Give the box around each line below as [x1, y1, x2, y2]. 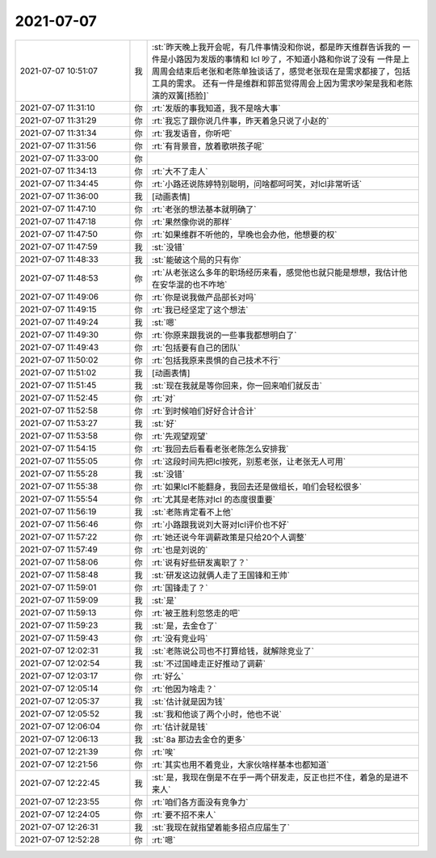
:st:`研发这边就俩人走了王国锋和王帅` [151, 569, 291, 581]
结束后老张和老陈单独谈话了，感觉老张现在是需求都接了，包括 [175, 66, 411, 77]
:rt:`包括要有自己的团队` [151, 342, 241, 353]
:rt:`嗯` [151, 834, 177, 845]
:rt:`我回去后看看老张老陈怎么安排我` [151, 443, 290, 454]
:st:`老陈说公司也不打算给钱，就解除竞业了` [151, 645, 315, 657]
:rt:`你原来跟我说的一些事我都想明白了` [151, 329, 298, 340]
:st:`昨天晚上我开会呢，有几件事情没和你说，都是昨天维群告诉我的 [151, 41, 401, 53]
